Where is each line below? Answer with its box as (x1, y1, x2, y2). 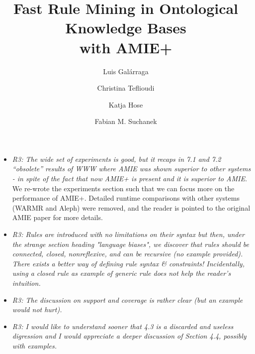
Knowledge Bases (65, 17, 186, 38)
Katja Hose (108, 99, 143, 110)
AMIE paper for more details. (12, 212, 103, 223)
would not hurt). (12, 304, 62, 315)
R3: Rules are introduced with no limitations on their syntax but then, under (12, 229, 245, 239)
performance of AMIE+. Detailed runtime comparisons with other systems (12, 193, 240, 203)
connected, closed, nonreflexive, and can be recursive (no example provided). (12, 248, 243, 259)
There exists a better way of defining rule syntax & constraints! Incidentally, (12, 258, 245, 268)
